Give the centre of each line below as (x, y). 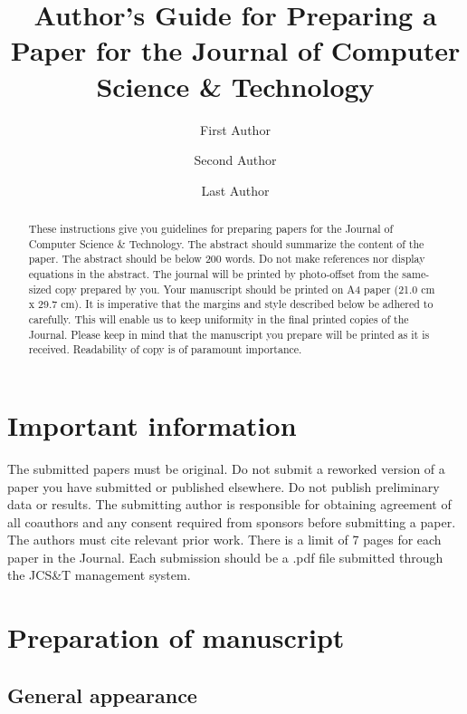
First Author (235, 129)
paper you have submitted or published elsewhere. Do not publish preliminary (224, 486)
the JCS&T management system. (99, 575)
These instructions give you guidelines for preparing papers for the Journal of (211, 229)
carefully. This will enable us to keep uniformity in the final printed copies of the (219, 319)
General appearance (102, 695)
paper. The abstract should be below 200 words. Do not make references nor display (227, 259)
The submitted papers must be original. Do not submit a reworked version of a (226, 468)
